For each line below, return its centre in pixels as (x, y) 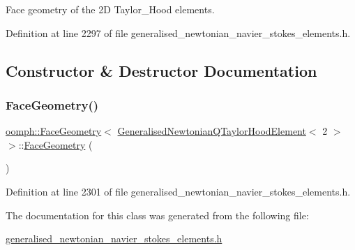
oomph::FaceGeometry (54, 131)
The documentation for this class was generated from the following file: (157, 215)
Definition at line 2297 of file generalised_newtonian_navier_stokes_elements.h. (178, 32)
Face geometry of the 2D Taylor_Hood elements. (110, 9)
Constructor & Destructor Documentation (161, 70)
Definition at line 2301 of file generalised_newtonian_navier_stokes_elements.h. (178, 191)
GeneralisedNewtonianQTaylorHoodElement (212, 131)
